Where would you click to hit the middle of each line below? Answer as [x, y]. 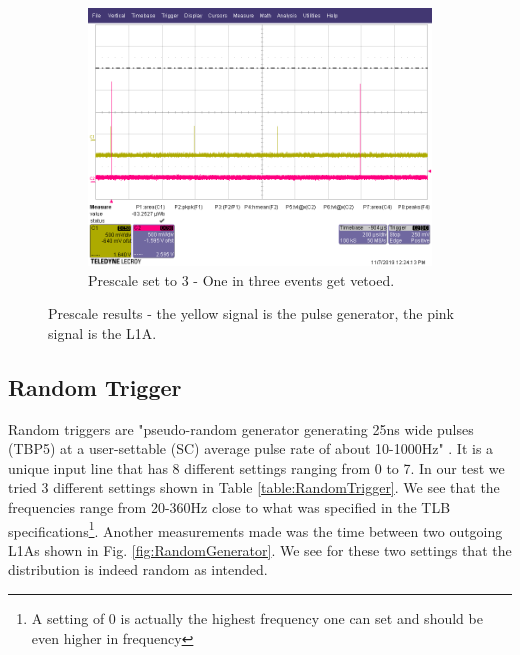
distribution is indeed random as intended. [138, 569]
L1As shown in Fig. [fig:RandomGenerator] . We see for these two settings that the [260, 549]
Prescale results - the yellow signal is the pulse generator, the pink [251, 313]
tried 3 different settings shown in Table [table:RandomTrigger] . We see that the [254, 487]
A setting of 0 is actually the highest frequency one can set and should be [257, 617]
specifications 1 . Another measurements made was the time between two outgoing [255, 529]
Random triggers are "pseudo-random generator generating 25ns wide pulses [241, 428]
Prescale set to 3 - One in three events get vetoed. [241, 279]
